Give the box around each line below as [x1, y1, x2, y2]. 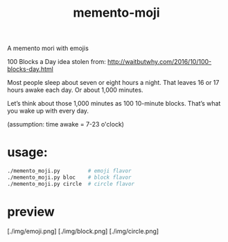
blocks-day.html [7, 65, 53, 74]
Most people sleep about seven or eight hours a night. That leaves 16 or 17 [7, 79, 220, 87]
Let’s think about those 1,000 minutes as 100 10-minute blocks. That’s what [7, 99, 221, 108]
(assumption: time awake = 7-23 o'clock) [7, 120, 125, 129]
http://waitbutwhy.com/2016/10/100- [107, 58, 212, 66]
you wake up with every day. [7, 106, 89, 115]
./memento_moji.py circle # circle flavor [7, 180, 135, 187]
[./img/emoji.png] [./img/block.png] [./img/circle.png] [7, 227, 159, 235]
